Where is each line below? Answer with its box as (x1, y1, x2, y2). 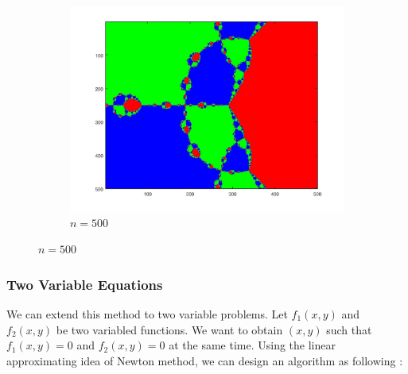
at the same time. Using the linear (169, 337, 336, 353)
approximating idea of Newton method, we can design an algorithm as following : (6, 352, 403, 368)
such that (326, 321, 372, 337)
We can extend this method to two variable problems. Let (6, 306, 288, 322)
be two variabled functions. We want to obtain (56, 321, 283, 337)
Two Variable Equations (6, 274, 163, 294)
